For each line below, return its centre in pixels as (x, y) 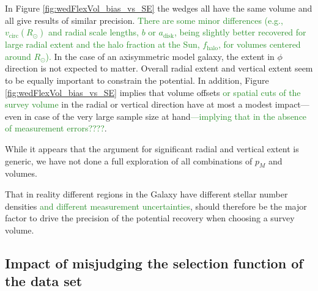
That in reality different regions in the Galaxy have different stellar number (146, 193)
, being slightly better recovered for (240, 32)
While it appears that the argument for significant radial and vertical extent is (152, 148)
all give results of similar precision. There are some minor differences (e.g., (144, 20)
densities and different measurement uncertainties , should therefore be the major (156, 206)
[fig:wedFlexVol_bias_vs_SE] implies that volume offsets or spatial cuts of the (153, 92)
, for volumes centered (259, 44)
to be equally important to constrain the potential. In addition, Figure (137, 80)
